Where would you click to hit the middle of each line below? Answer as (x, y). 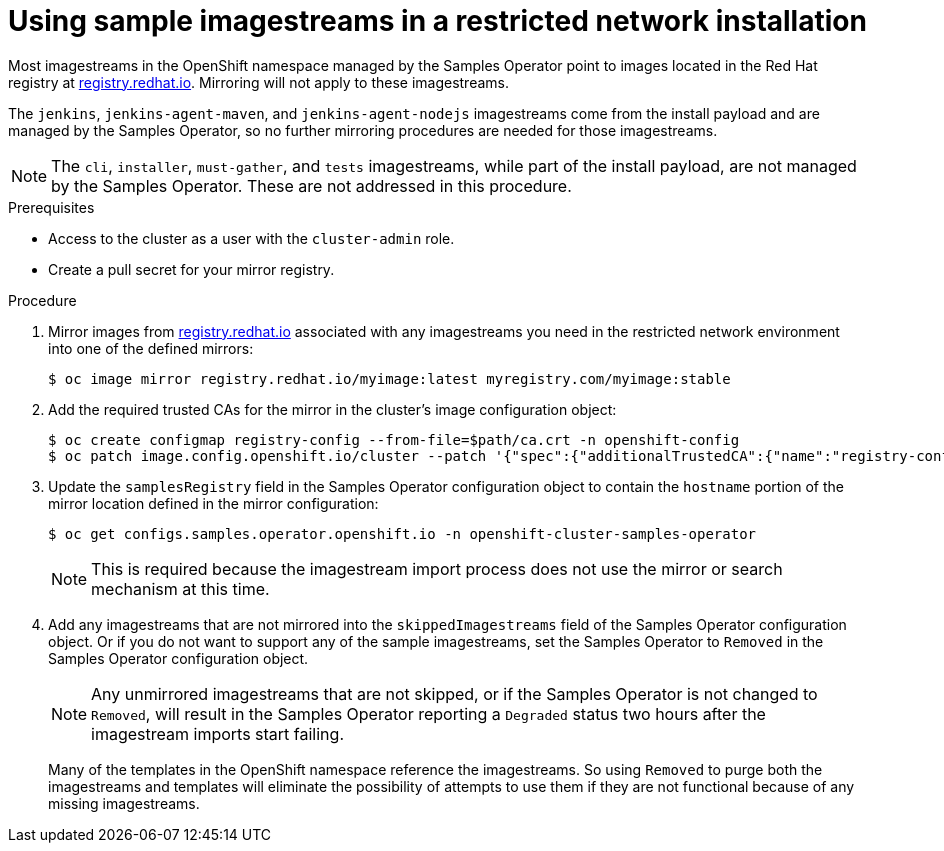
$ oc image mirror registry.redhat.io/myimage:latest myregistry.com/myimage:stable (389, 378)
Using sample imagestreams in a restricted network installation (437, 21)
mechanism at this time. (180, 588)
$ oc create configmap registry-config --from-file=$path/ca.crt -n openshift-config (394, 439)
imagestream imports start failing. (217, 733)
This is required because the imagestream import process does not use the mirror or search (437, 568)
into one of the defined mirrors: (151, 348)
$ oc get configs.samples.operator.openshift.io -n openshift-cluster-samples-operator (402, 533)
